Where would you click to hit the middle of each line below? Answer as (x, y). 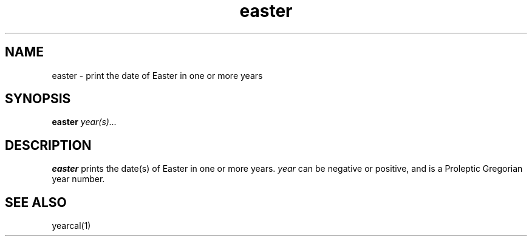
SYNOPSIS (38, 99)
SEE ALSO (36, 202)
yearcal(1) (71, 226)
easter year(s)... (84, 122)
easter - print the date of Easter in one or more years (157, 75)
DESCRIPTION (48, 145)
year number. (78, 179)
